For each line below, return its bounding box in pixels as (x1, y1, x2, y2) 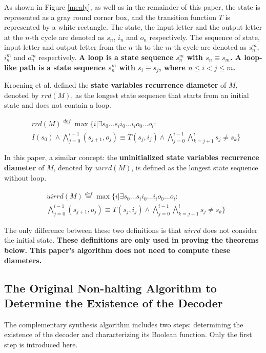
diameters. (4, 254, 42, 265)
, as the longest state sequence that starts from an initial (71, 89, 249, 100)
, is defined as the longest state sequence (131, 162, 258, 172)
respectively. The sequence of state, (149, 31, 260, 42)
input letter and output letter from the (4, 42, 126, 52)
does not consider (203, 224, 258, 235)
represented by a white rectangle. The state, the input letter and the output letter (4, 22, 262, 32)
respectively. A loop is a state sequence (38, 51, 173, 62)
